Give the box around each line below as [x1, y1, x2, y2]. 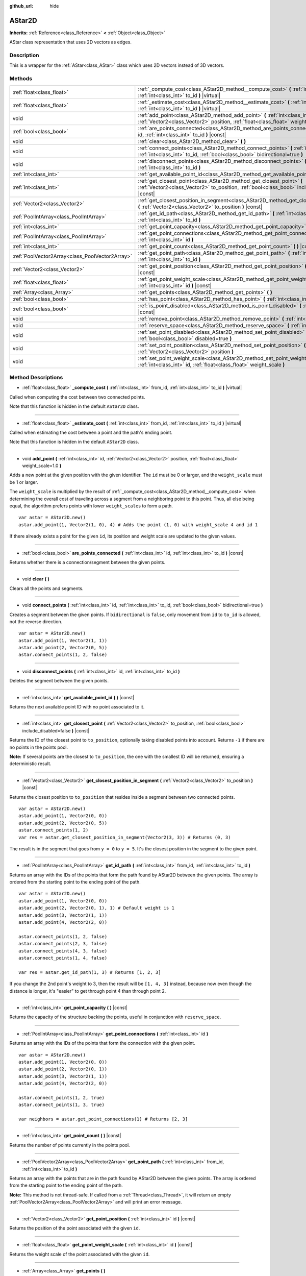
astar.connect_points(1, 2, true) [18, 1095, 105, 1100]
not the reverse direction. [9, 618, 63, 625]
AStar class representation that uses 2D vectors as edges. [9, 39, 132, 45]
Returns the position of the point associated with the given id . [9, 1225, 140, 1231]
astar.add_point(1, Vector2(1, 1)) [18, 637, 108, 643]
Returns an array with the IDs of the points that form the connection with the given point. [9, 1040, 196, 1046]
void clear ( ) [22, 576, 49, 582]
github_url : [9, 3, 33, 9]
